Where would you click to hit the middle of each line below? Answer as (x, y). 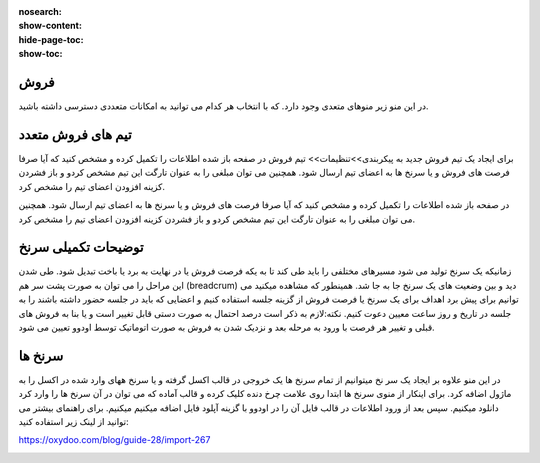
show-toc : (40, 54)
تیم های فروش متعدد (75, 134)
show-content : (50, 26)
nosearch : (40, 11)
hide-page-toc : (51, 39)
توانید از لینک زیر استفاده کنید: (73, 422)
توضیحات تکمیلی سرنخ (81, 247)
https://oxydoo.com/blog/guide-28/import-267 (114, 440)
